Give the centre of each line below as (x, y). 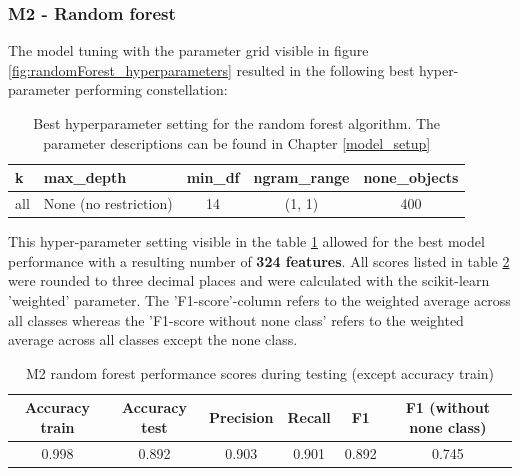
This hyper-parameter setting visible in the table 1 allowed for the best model (246, 241)
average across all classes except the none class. (153, 339)
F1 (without (448, 407)
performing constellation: (151, 89)
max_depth (85, 177)
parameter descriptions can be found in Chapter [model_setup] (237, 142)
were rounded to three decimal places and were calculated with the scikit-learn (249, 280)
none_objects (411, 177)
